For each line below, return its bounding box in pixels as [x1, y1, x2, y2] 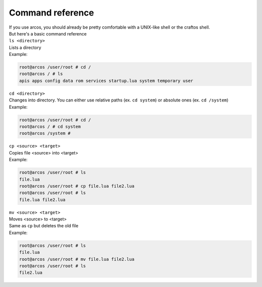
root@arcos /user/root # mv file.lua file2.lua [19, 256, 134, 262]
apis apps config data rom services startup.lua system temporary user [19, 78, 194, 84]
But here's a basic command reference [9, 31, 87, 36]
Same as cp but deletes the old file [9, 223, 79, 229]
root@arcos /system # [19, 131, 71, 136]
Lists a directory [9, 44, 41, 51]
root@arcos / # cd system [19, 124, 81, 130]
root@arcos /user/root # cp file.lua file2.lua [19, 183, 134, 189]
